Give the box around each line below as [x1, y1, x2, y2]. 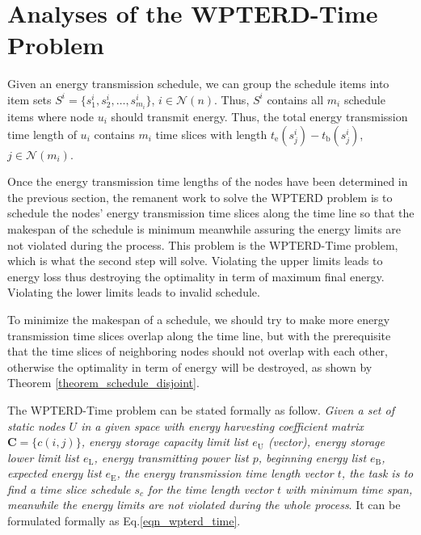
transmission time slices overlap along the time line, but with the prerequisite [7, 326, 391, 343]
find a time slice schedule [7, 480, 131, 497]
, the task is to [341, 465, 414, 482]
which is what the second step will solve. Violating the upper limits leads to [7, 252, 383, 269]
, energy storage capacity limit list [81, 433, 249, 450]
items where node [7, 108, 95, 124]
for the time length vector [148, 480, 274, 497]
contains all [267, 91, 324, 107]
